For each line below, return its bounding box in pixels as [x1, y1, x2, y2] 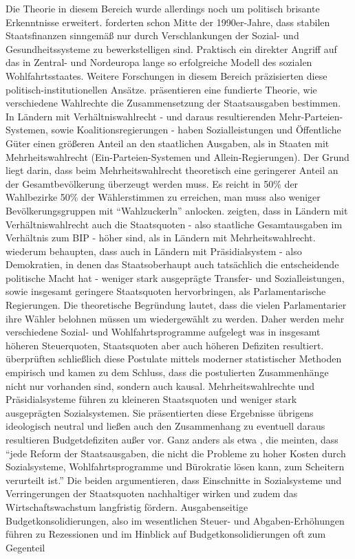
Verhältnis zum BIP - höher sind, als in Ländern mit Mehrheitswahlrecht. [6, 230, 316, 245]
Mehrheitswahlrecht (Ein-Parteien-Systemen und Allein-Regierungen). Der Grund [6, 149, 349, 164]
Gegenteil [6, 540, 45, 554]
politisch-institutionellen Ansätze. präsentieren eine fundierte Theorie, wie [6, 82, 317, 96]
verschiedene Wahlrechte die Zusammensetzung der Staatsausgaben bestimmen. [6, 96, 341, 110]
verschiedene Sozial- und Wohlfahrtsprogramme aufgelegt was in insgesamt [6, 325, 321, 339]
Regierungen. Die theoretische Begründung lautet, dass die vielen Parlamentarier [6, 298, 347, 312]
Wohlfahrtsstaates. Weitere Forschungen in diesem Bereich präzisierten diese [6, 68, 327, 83]
